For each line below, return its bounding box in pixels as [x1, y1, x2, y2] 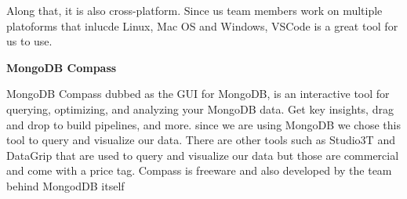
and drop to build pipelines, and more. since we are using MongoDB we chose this [6, 116, 401, 132]
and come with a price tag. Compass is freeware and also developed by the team [6, 162, 392, 179]
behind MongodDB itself [6, 177, 125, 194]
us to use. [6, 33, 53, 49]
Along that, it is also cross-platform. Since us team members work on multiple [6, 2, 383, 18]
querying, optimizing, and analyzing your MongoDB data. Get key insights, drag [6, 100, 394, 117]
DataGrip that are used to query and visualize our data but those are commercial [6, 147, 399, 163]
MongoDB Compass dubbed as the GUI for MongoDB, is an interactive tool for [6, 85, 390, 102]
